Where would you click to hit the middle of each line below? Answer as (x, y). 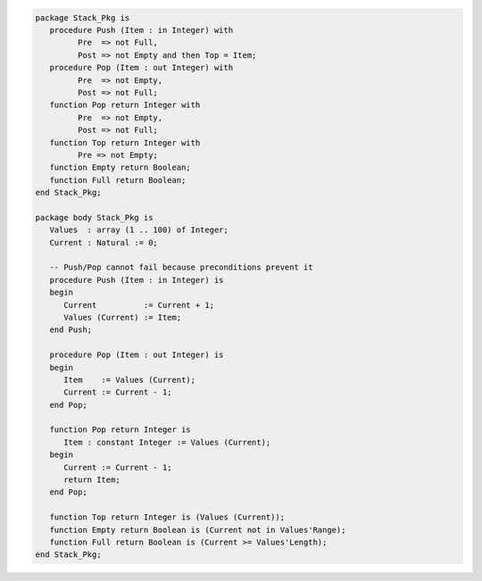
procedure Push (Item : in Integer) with (141, 30)
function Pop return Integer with (125, 105)
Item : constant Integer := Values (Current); (167, 442)
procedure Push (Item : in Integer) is (137, 280)
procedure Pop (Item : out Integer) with (141, 68)
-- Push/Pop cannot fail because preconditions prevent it (181, 267)
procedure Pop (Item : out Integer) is (137, 355)
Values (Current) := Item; (123, 317)
